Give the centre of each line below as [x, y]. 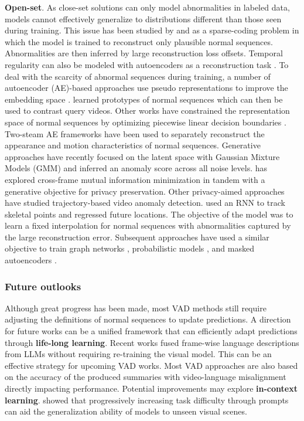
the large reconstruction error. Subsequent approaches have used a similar [137, 237]
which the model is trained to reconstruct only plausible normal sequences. [139, 41]
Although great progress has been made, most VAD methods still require [136, 308]
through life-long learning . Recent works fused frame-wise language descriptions [152, 342]
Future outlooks [43, 286]
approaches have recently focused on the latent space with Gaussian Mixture [142, 156]
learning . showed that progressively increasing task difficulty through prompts [147, 400]
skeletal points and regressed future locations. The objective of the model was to [149, 214]
